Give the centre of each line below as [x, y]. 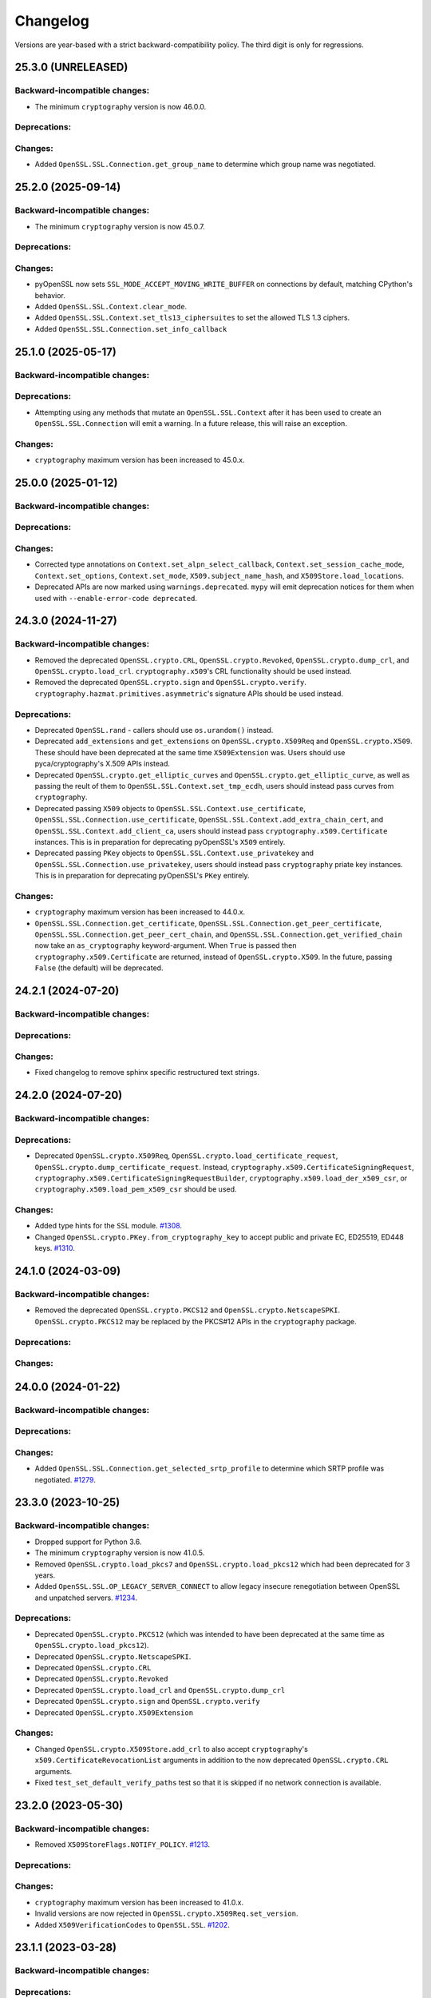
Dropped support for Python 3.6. [88, 1542]
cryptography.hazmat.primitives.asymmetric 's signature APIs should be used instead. [189, 693]
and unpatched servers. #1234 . [86, 1598]
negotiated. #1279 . [65, 1479]
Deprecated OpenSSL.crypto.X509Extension [114, 1712]
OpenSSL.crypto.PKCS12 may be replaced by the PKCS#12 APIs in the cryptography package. [196, 1321]
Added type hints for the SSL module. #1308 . [109, 1226]
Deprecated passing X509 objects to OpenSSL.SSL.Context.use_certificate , [170, 808]
